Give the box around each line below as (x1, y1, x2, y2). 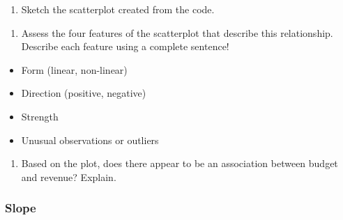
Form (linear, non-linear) (21, 62, 128, 77)
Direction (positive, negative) (21, 86, 146, 100)
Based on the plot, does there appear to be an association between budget (21, 156, 338, 171)
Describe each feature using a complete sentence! (21, 39, 229, 54)
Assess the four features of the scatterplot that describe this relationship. (21, 25, 333, 40)
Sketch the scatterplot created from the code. (21, 2, 215, 16)
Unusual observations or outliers (21, 132, 159, 147)
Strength (21, 109, 59, 123)
